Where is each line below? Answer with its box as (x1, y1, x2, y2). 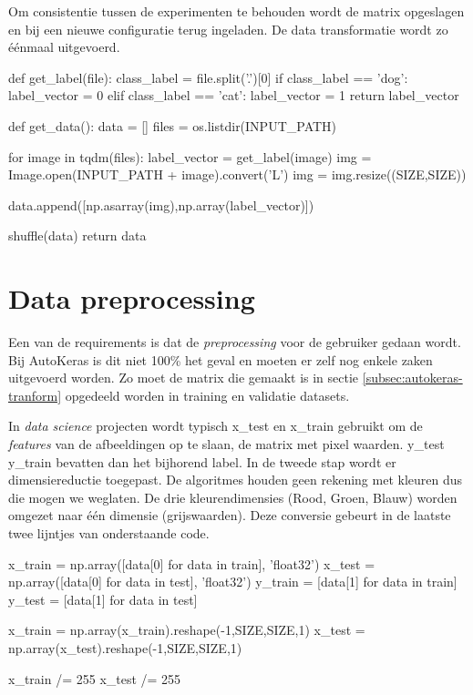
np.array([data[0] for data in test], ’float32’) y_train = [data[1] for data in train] (8, 572, 458, 591)
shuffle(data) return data (8, 226, 147, 245)
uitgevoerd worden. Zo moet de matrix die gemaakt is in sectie (8, 368, 359, 387)
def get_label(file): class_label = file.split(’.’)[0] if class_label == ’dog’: (8, 67, 408, 87)
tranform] (8, 385, 62, 404)
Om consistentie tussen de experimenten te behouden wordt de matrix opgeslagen (8, 2, 465, 20)
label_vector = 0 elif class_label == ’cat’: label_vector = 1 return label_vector (8, 86, 459, 105)
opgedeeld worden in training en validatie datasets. (65, 385, 350, 404)
